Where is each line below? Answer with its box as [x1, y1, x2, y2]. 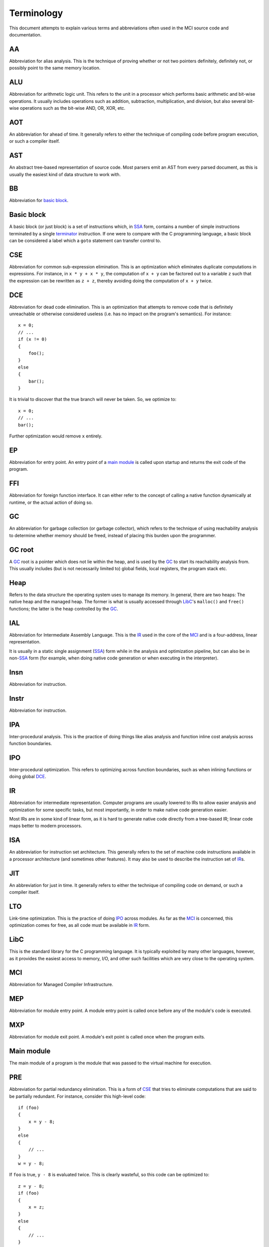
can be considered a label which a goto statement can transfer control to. [9, 237, 161, 244]
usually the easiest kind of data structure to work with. [9, 171, 121, 177]
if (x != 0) [18, 337, 47, 342]
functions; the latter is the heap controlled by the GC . [9, 606, 119, 612]
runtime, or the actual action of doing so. [9, 499, 93, 505]
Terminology [9, 7, 63, 18]
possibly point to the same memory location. [9, 65, 101, 71]
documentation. [9, 31, 42, 37]
